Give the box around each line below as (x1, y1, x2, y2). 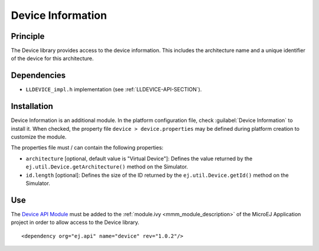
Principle (11, 31, 45, 41)
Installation (11, 101, 53, 111)
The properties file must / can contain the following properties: (11, 144, 164, 151)
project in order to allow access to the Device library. (11, 219, 140, 226)
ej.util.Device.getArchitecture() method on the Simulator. (25, 163, 188, 170)
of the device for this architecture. (11, 55, 94, 62)
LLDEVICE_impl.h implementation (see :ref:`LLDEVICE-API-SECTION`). (25, 86, 202, 93)
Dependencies (11, 71, 66, 81)
